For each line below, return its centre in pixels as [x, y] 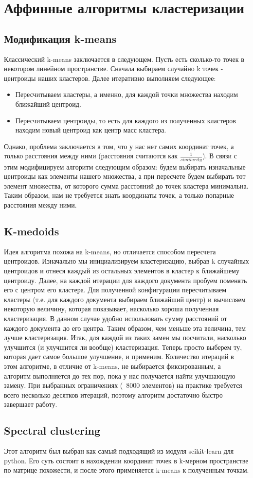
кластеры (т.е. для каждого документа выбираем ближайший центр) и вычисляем [125, 299]
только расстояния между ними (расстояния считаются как [91, 156]
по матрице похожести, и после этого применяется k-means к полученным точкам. [126, 470]
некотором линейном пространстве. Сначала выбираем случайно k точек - [114, 68]
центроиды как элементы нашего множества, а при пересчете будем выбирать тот [125, 176]
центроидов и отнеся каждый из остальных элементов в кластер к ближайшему [122, 270]
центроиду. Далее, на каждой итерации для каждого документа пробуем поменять [126, 280]
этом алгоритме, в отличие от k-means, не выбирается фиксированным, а [112, 366]
